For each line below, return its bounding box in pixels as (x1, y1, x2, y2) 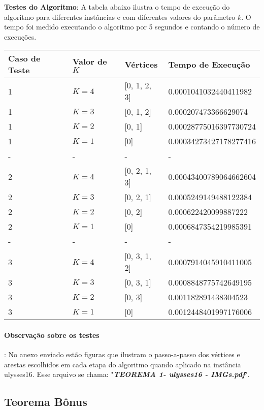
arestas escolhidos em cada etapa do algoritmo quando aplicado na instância (4, 359, 241, 369)
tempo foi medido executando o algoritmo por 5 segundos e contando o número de (4, 21, 260, 32)
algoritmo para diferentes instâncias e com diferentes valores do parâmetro (4, 11, 236, 22)
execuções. (4, 31, 37, 42)
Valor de (72, 55, 107, 68)
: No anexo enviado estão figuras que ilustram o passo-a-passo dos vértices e (4, 349, 240, 360)
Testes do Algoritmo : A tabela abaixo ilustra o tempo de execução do (4, 2, 230, 12)
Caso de (8, 52, 41, 65)
